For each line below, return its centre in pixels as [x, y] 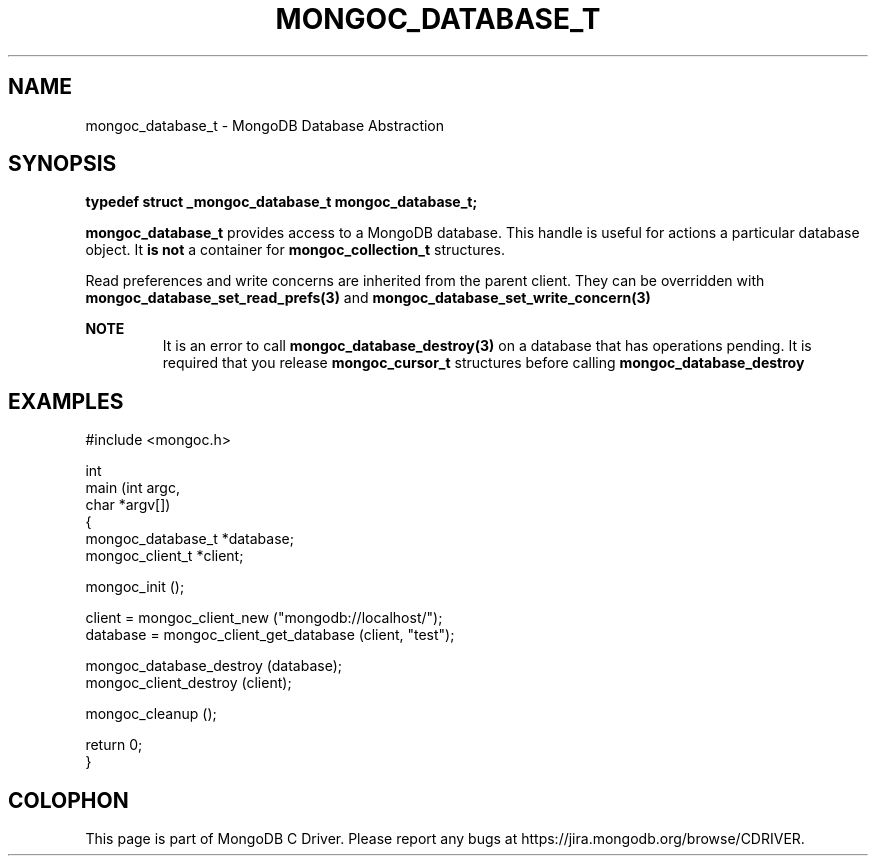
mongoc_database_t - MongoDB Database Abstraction [265, 125]
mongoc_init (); [135, 587]
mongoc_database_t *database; [189, 539]
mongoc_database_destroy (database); [213, 666]
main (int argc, [132, 488]
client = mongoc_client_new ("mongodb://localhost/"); [264, 618]
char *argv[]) [128, 505]
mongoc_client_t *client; [164, 556]
